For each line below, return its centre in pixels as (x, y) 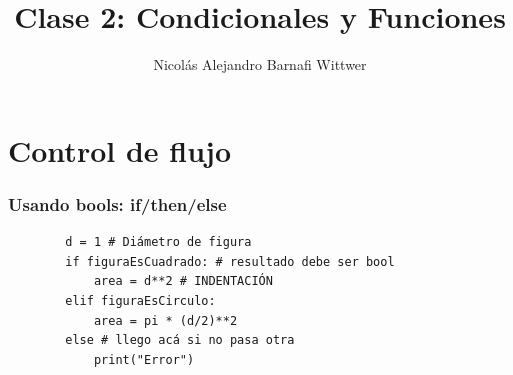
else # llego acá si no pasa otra (180, 340)
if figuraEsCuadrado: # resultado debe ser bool (230, 261)
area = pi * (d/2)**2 (165, 320)
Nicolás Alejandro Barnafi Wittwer (260, 64)
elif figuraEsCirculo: (140, 300)
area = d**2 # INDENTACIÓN (183, 281)
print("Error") (144, 359)
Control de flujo (119, 149)
